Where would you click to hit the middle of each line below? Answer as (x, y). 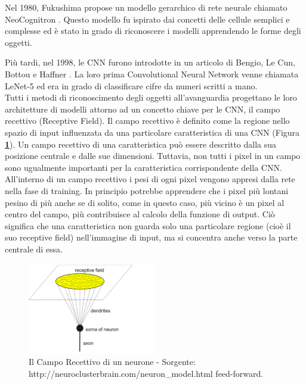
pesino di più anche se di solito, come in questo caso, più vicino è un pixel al (145, 202)
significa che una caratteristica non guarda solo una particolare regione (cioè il (148, 225)
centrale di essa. (34, 249)
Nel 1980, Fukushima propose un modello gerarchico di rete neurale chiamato (146, 7)
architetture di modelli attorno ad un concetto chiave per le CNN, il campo (143, 109)
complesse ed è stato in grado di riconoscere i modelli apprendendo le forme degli (153, 31)
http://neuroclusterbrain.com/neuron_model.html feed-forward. (146, 373)
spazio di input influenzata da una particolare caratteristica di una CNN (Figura (152, 132)
